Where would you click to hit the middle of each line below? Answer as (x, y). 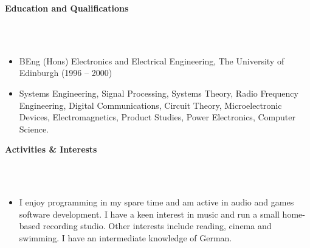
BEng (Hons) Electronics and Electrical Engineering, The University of (152, 60)
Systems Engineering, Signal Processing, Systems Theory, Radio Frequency (159, 93)
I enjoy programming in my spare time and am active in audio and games (157, 202)
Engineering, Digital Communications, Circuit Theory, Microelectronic (150, 105)
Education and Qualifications (67, 8)
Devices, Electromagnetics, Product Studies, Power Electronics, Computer (157, 117)
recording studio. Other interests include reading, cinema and (157, 226)
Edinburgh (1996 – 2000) (66, 73)
